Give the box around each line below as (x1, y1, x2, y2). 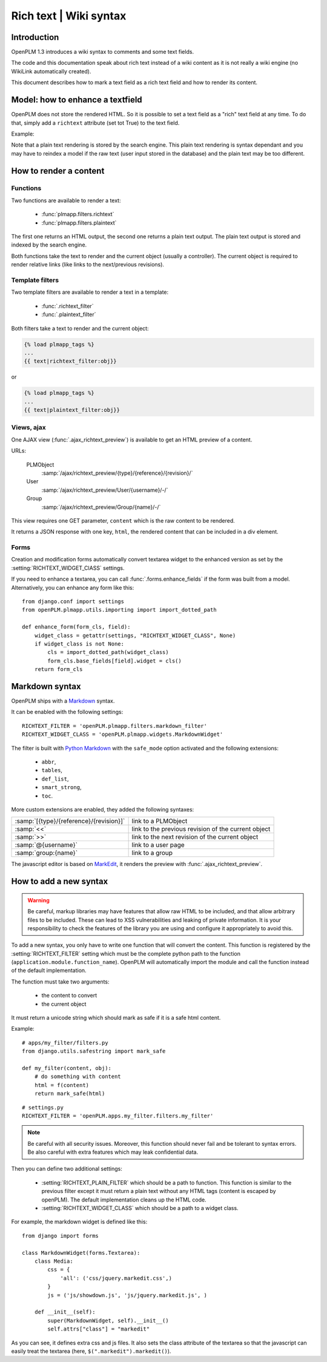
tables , (41, 767, 63, 774)
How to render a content (11, 165, 105, 176)
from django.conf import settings (22, 598, 124, 605)
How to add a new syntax (11, 876, 108, 887)
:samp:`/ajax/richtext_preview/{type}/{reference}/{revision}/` (41, 469, 193, 477)
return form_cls (34, 666, 83, 673)
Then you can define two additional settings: (11, 1165, 122, 1172)
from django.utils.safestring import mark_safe (22, 1048, 166, 1055)
